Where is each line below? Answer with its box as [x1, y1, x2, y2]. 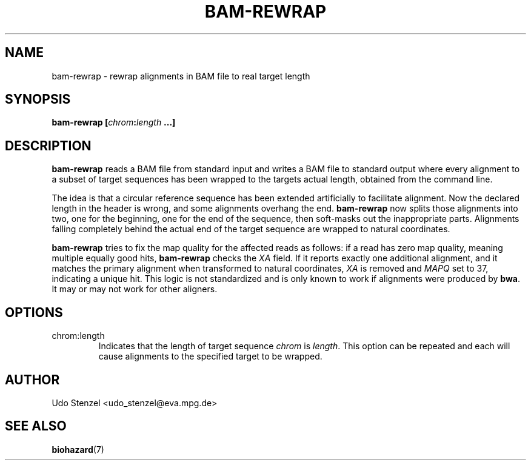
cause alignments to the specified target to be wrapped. [98, 351, 322, 362]
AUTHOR [5, 372, 60, 387]
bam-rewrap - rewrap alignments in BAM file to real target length [52, 70, 310, 81]
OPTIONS [5, 304, 63, 320]
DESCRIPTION [5, 138, 92, 153]
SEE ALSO [5, 418, 67, 434]
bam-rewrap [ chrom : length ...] [52, 117, 176, 128]
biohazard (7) [52, 444, 104, 455]
